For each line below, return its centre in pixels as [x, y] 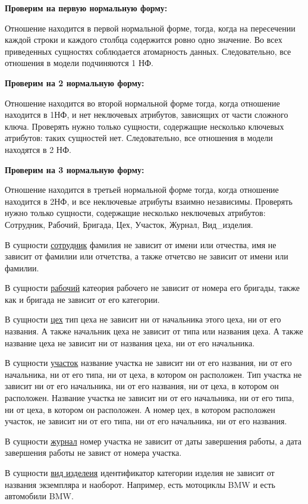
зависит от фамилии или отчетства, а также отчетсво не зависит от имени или [147, 256]
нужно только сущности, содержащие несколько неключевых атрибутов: [135, 213]
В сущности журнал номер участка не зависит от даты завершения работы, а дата [153, 441]
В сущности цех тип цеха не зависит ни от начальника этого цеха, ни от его [143, 319]
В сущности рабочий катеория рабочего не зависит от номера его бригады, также [152, 288]
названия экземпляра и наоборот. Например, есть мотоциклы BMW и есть [140, 484]
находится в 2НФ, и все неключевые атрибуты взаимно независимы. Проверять [149, 201]
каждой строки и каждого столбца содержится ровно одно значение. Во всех [144, 40]
